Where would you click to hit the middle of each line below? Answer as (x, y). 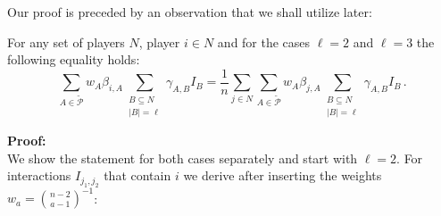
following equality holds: (74, 59)
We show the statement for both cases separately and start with (183, 158)
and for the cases (264, 42)
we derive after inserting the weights (283, 175)
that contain (137, 175)
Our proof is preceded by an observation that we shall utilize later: (190, 12)
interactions (39, 175)
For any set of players (66, 42)
